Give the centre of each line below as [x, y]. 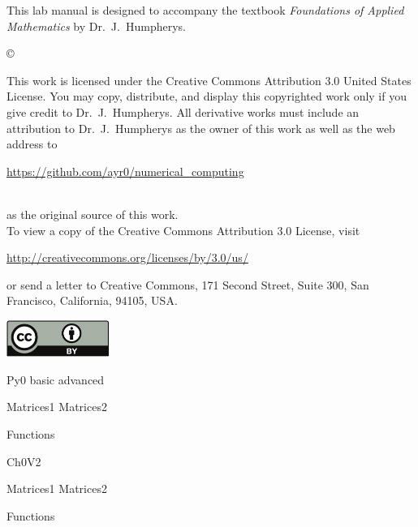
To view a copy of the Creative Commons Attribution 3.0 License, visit [183, 230]
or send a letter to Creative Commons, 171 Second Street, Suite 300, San [188, 284]
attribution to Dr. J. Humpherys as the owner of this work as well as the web [201, 128]
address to [32, 144]
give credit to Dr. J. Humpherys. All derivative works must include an [183, 111]
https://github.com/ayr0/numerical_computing [125, 171]
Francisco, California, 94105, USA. [92, 300]
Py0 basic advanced [56, 379]
